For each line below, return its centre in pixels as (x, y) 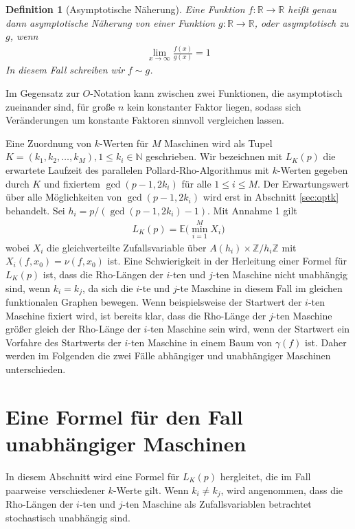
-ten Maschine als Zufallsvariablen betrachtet (217, 504)
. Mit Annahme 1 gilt (252, 210)
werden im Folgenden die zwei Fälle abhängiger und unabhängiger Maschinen (168, 356)
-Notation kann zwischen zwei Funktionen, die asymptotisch (216, 93)
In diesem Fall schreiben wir (65, 70)
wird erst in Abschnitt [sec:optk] (271, 197)
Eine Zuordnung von (49, 143)
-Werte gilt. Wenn (151, 489)
